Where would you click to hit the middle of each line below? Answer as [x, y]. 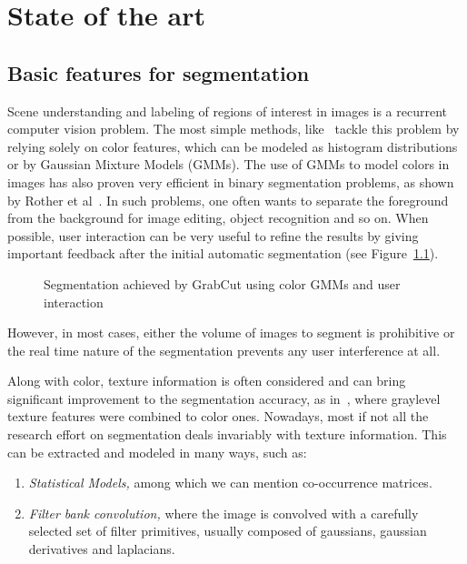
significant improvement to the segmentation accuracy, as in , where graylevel [224, 398]
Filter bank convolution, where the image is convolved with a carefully [224, 513]
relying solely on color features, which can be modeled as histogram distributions [233, 146]
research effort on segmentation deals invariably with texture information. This [227, 434]
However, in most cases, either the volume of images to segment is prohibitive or [231, 332]
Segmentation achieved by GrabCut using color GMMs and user [222, 283]
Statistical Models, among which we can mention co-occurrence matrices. [230, 483]
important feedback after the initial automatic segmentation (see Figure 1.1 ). [223, 253]
